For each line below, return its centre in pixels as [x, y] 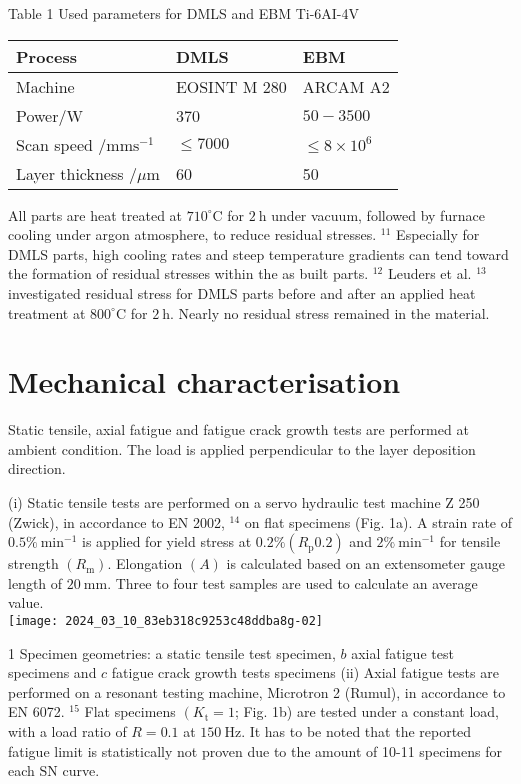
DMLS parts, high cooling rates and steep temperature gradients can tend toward [258, 253]
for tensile [470, 541]
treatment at [47, 312]
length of [35, 582]
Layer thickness [70, 173]
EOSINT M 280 [231, 86]
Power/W [49, 115]
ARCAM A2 [346, 86]
